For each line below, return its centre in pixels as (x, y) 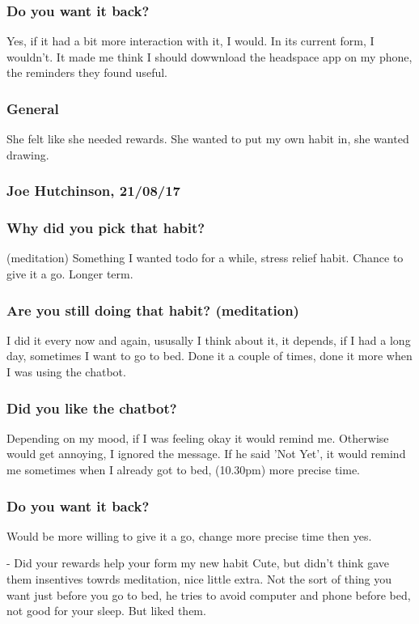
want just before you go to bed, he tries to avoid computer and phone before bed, (209, 594)
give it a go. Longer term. (70, 274)
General (33, 108)
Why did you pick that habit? (106, 228)
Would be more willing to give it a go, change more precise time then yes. (189, 535)
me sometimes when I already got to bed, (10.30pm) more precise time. (183, 470)
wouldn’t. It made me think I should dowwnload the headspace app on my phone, (209, 56)
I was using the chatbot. (66, 372)
